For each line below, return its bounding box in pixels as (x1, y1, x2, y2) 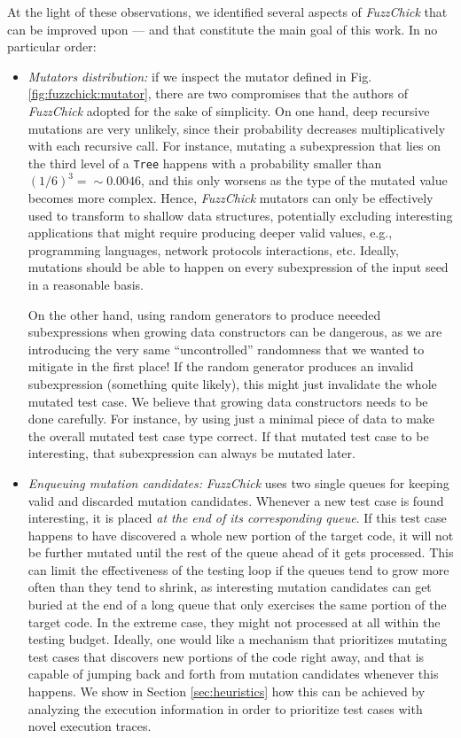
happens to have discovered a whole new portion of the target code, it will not (27, 525, 454, 544)
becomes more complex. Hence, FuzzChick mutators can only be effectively (27, 189, 434, 206)
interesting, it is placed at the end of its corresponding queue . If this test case (27, 509, 447, 527)
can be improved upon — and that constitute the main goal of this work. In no (7, 19, 438, 38)
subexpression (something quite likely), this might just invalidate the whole (27, 374, 437, 392)
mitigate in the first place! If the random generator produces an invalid (27, 357, 414, 376)
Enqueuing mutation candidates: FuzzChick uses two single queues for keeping (27, 473, 449, 492)
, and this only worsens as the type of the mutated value (141, 171, 448, 190)
